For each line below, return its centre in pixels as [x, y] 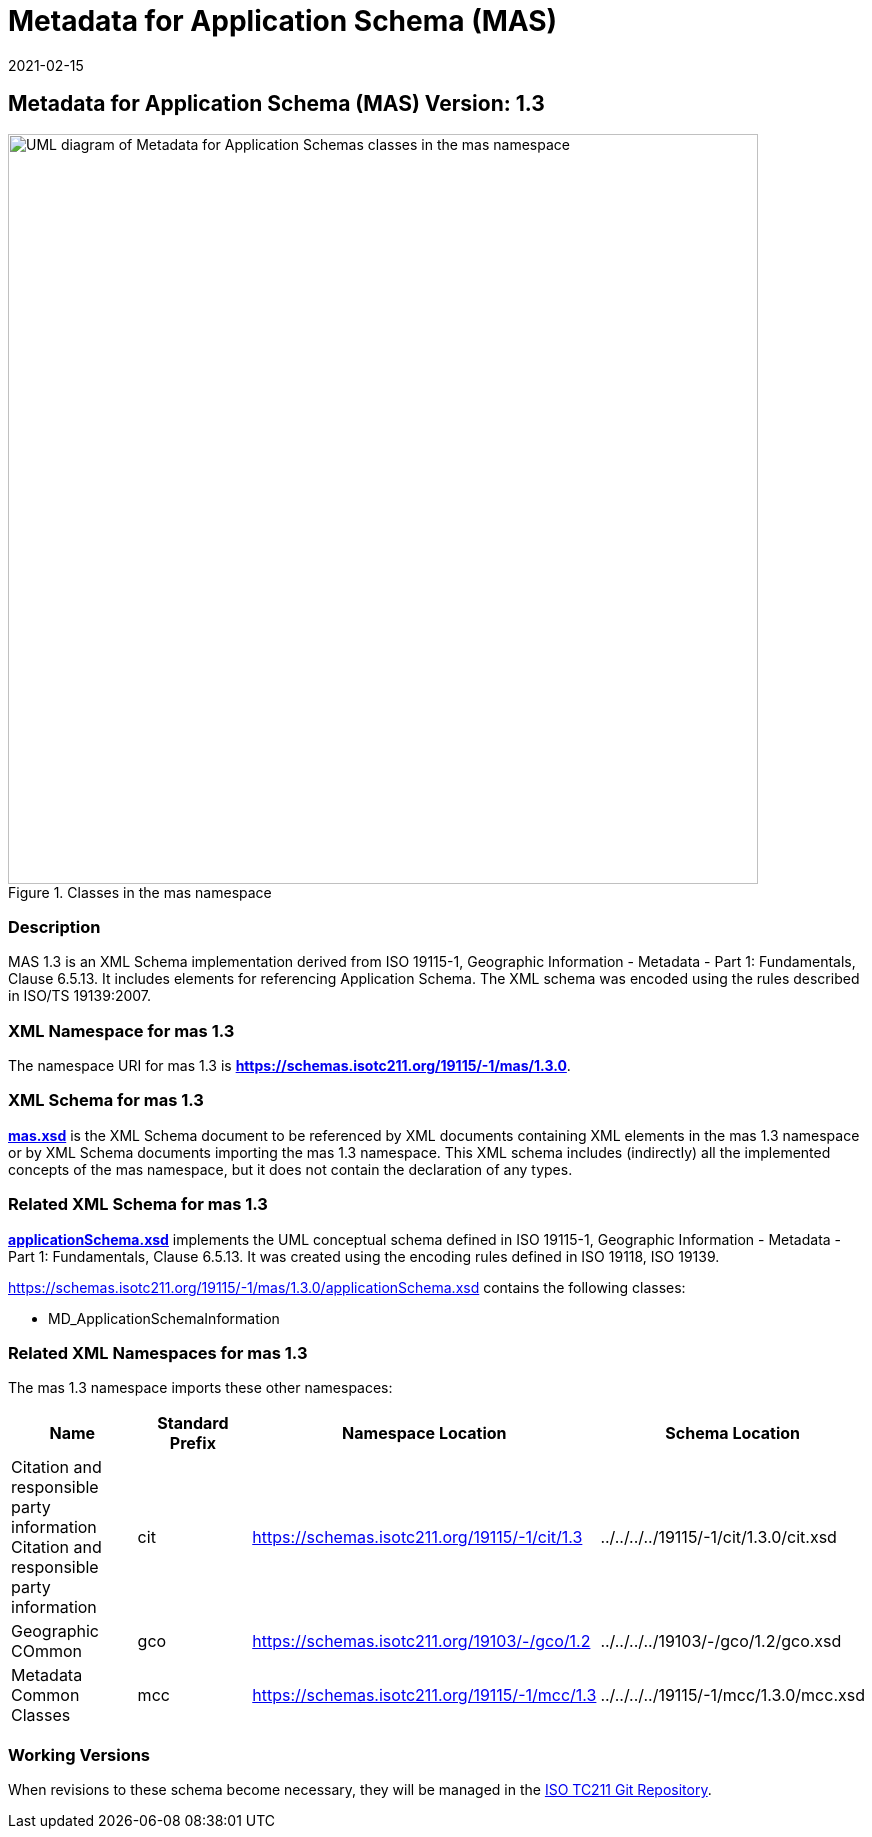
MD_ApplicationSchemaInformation [164, 1318]
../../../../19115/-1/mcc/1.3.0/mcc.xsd [732, 1695]
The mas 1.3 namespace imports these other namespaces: [200, 1388]
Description [54, 926]
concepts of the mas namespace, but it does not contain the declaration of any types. [290, 1169]
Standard [193, 1423]
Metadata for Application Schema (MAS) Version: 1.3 [276, 104]
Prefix [192, 1443]
